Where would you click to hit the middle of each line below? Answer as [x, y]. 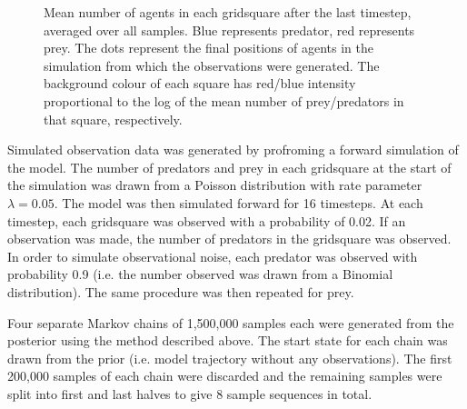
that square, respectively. [113, 119]
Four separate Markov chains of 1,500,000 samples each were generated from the [231, 322]
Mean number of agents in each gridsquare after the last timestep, [228, 12]
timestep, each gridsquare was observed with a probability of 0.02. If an [207, 220]
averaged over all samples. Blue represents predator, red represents [229, 30]
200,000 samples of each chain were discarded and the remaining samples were [225, 376]
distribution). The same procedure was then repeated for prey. [181, 291]
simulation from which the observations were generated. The [212, 65]
